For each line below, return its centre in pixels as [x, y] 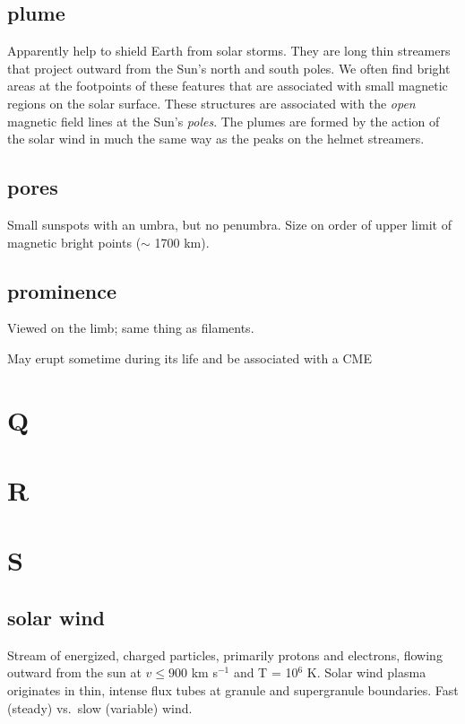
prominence [62, 290]
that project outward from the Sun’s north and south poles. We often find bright [229, 68]
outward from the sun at [74, 672]
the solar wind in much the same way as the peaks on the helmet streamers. [216, 139]
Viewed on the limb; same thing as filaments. [131, 328]
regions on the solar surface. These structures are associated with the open [211, 103]
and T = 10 [266, 672]
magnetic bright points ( [74, 242]
